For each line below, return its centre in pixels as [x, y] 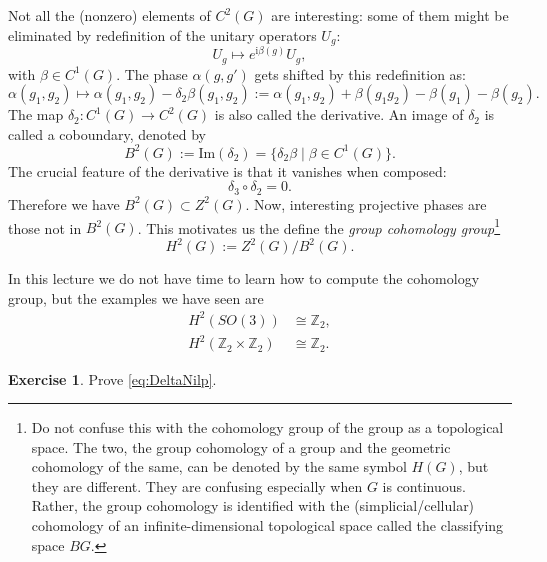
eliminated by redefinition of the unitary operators [162, 34]
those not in [45, 227]
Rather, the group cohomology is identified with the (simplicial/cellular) [253, 505]
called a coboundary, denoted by [107, 133]
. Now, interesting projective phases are [366, 203]
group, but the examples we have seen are [136, 297]
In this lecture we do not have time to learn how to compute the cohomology [244, 278]
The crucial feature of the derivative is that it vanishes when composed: [227, 170]
